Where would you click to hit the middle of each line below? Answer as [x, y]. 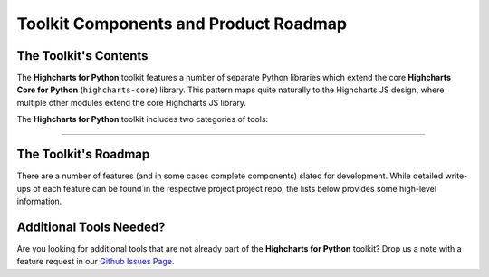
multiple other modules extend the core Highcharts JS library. [132, 102]
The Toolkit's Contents [82, 56]
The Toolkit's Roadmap [83, 154]
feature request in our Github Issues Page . [96, 262]
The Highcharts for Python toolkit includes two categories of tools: [143, 119]
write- [456, 176]
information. [39, 201]
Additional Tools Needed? [91, 227]
